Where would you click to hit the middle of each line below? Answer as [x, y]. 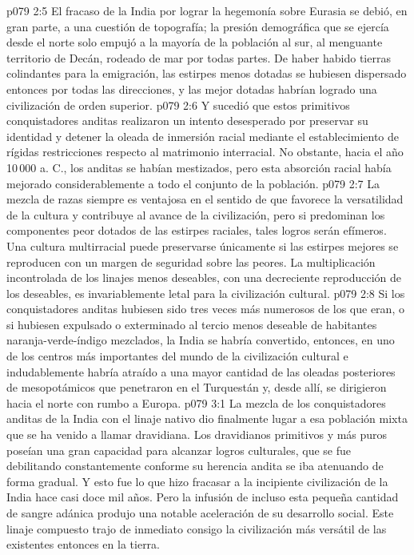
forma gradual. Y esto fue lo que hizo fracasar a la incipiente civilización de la [197, 481]
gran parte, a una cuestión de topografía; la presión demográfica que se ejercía [198, 26]
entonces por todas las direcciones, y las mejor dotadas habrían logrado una [192, 88]
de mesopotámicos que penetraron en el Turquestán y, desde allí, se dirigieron [197, 387]
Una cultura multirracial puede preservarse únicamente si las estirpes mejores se [203, 245]
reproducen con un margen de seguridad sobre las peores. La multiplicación [191, 261]
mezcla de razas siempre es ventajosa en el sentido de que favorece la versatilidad [205, 199]
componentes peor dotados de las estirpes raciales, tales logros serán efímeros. [197, 230]
